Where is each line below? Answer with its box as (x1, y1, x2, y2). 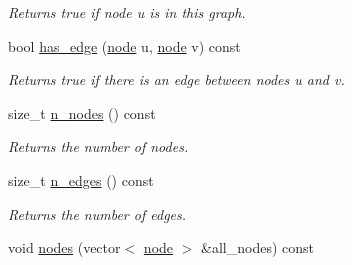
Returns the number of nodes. (8, 136, 189, 157)
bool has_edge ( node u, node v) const (8, 35, 241, 56)
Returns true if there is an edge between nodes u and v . (8, 69, 345, 90)
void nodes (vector (8, 237, 121, 258)
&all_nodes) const (201, 237, 314, 258)
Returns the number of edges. (8, 203, 187, 224)
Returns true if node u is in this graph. (8, 2, 246, 22)
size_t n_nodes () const (8, 102, 156, 123)
